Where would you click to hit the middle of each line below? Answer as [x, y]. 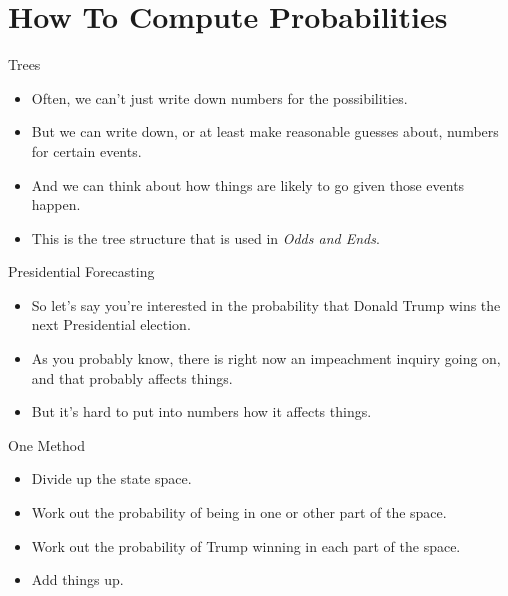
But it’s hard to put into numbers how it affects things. [201, 411]
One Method [47, 444]
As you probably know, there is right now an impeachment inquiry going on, [266, 358]
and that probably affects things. [132, 377]
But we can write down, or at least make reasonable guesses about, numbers [265, 131]
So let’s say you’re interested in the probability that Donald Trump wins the [266, 304]
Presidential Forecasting [81, 271]
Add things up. [77, 579]
